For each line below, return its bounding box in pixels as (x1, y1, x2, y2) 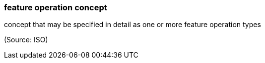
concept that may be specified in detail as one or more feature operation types (4, 20, 261, 29)
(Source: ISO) (4, 35, 48, 44)
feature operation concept (4, 2, 107, 12)
